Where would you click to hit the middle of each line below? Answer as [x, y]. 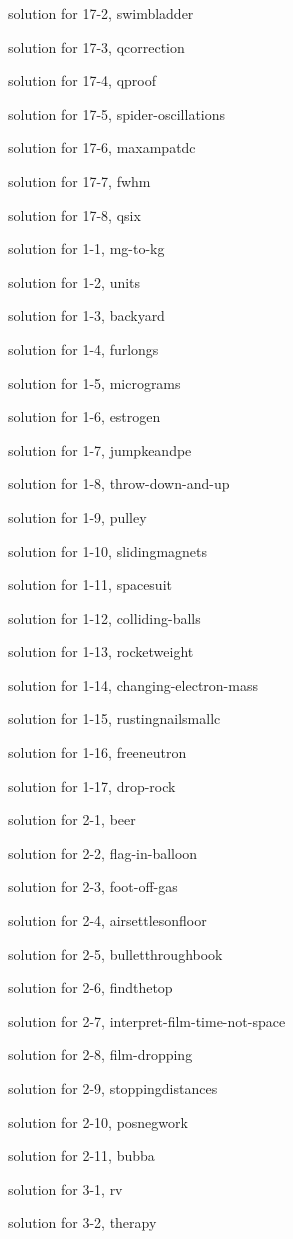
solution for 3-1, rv [65, 1188]
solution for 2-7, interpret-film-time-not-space [147, 1020]
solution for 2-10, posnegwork [98, 1121]
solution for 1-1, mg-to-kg [86, 248]
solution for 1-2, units [74, 281]
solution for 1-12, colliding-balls [104, 617]
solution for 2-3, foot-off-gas [93, 886]
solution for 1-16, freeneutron [97, 752]
